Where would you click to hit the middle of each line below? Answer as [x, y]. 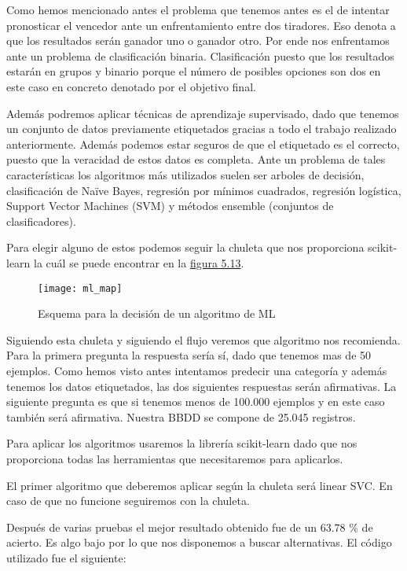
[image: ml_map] [80, 288]
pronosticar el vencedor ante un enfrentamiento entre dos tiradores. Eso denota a [201, 25]
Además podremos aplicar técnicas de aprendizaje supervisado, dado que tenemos [203, 113]
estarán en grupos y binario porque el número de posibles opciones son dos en [194, 71]
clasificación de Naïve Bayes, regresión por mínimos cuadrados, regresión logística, [204, 190]
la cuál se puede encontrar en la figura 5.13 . [139, 262]
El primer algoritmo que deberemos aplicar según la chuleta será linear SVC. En [200, 485]
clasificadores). [41, 221]
